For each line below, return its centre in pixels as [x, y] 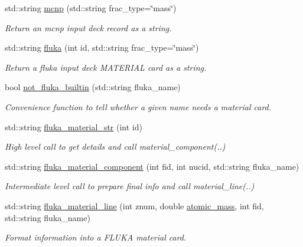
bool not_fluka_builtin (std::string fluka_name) [93, 87]
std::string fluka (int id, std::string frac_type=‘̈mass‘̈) [102, 47]
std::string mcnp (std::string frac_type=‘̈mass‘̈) [91, 8]
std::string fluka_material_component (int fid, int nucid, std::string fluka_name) [152, 166]
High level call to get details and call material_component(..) [115, 146]
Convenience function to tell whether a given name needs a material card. [138, 106]
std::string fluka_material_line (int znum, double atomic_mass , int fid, [134, 205]
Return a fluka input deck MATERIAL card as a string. [106, 67]
